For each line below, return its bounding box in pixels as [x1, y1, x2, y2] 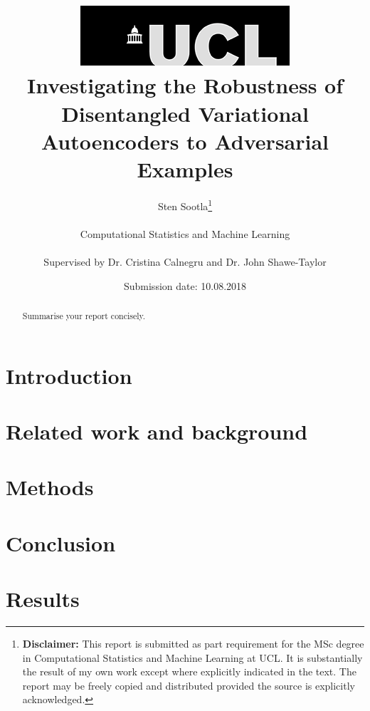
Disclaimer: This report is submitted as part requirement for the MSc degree [22, 635, 364, 650]
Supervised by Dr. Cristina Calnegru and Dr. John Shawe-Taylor [43, 254, 327, 269]
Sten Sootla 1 [157, 196, 213, 213]
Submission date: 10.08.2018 [123, 278, 247, 293]
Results [6, 584, 80, 613]
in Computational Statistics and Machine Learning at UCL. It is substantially [22, 650, 363, 665]
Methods [6, 472, 94, 502]
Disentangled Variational [61, 98, 309, 128]
